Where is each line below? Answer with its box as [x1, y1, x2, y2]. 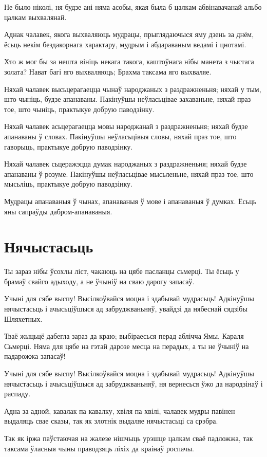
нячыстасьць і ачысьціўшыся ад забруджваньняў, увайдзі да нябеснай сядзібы [4, 303, 247, 314]
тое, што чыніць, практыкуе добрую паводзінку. [4, 103, 155, 114]
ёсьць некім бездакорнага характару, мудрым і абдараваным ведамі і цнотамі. [4, 39, 246, 49]
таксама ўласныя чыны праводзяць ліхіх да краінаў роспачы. [4, 443, 194, 453]
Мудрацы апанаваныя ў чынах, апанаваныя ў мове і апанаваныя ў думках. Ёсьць [4, 195, 257, 206]
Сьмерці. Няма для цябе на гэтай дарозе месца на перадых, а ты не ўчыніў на [4, 340, 249, 351]
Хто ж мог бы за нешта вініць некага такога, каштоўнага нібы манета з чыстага [4, 56, 254, 67]
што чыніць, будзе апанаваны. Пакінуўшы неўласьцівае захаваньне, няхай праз [4, 94, 251, 104]
